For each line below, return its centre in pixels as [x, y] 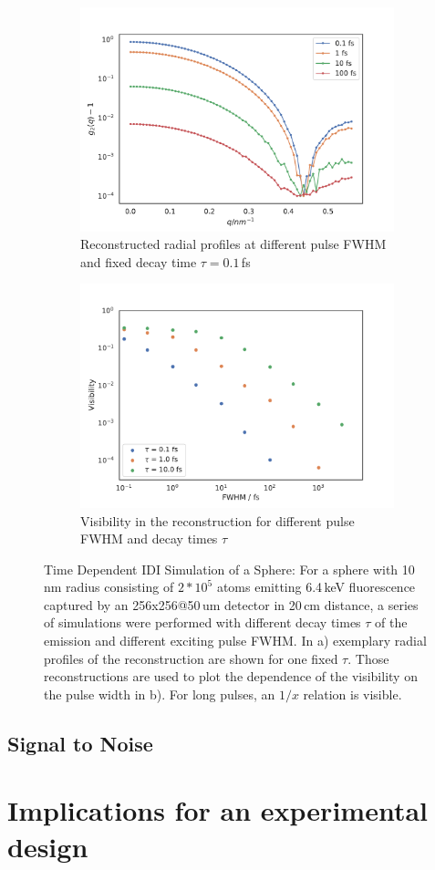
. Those [368, 658]
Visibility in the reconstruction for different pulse [217, 520]
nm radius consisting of [109, 587]
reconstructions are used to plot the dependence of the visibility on [231, 676]
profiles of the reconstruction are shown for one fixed [191, 658]
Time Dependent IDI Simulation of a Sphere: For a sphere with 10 [229, 569]
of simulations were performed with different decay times [202, 622]
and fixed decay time [139, 261]
